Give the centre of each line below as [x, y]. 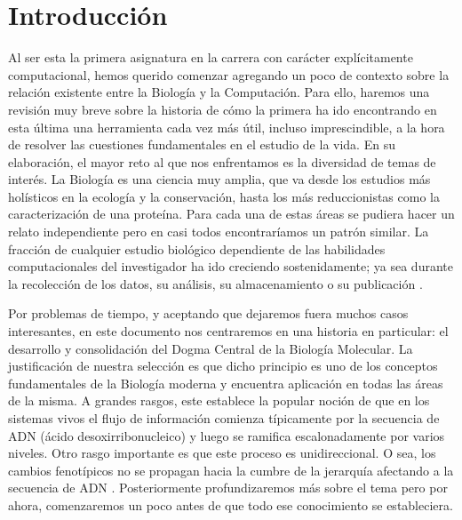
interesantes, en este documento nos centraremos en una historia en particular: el [228, 331]
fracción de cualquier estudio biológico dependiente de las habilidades [197, 248]
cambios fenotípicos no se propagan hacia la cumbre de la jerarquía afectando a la [231, 470]
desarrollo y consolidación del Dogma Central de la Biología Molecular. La [211, 348]
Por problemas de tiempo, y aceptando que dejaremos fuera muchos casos [208, 313]
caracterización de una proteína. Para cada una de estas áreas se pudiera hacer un [231, 214]
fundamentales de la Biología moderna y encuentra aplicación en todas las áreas [226, 383]
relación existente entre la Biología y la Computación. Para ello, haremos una [219, 92]
